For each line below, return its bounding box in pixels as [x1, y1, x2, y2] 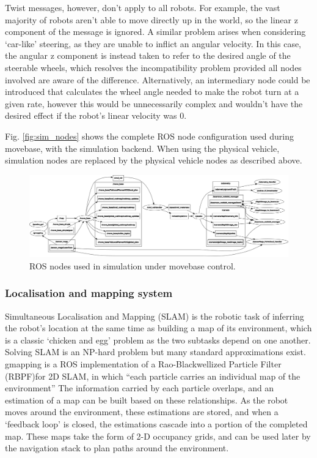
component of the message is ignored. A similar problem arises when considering [5, 25, 306, 38]
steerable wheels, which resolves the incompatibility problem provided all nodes [5, 61, 302, 73]
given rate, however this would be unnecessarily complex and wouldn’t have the [5, 97, 303, 110]
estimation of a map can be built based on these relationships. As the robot [5, 393, 288, 406]
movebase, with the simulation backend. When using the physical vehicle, [5, 141, 280, 154]
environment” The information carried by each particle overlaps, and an [5, 381, 274, 394]
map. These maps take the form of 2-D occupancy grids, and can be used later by [5, 429, 311, 442]
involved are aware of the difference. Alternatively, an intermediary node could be [5, 73, 310, 86]
